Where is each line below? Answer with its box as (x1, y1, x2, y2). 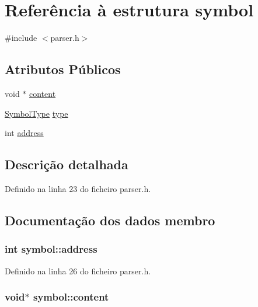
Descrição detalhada (5, 155, 128, 173)
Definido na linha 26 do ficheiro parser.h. (5, 264, 151, 277)
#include (5, 32, 37, 44)
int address (5, 127, 44, 139)
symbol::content (33, 289, 109, 304)
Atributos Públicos (5, 60, 121, 78)
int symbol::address (5, 242, 97, 256)
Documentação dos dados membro (5, 211, 215, 229)
